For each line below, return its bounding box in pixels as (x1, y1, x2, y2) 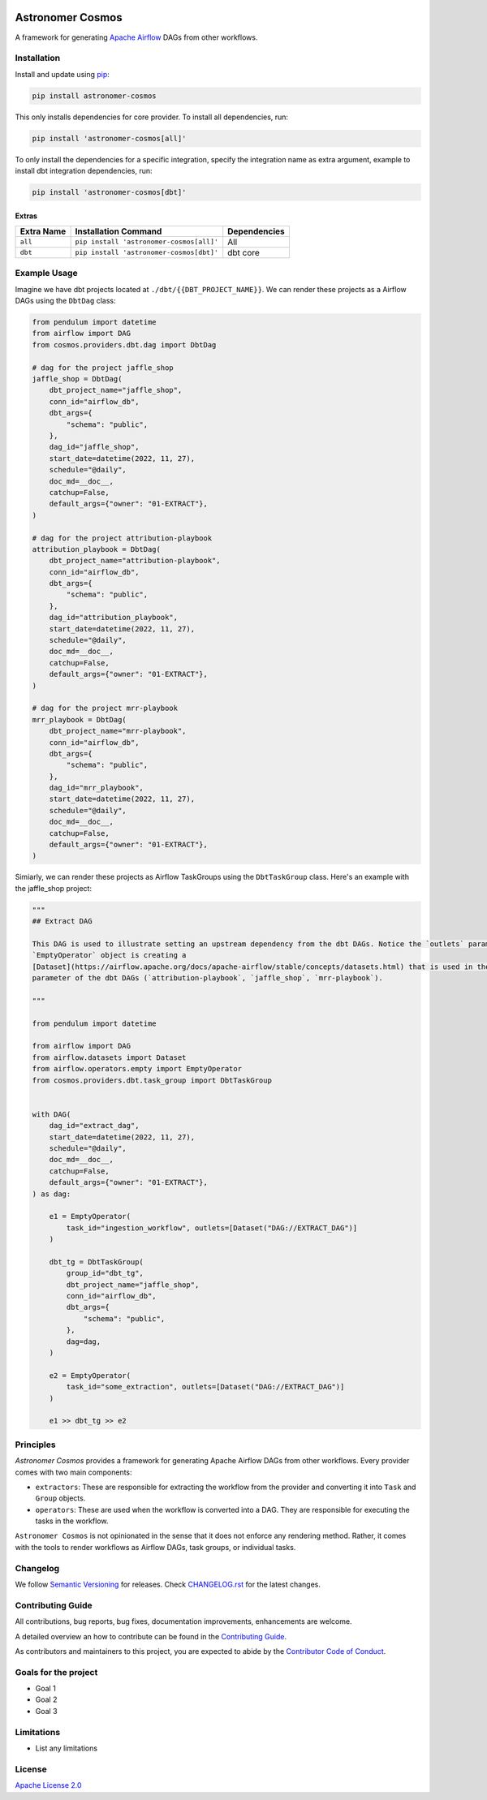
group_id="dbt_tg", (66, 1268, 144, 1278)
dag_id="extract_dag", (49, 1121, 140, 1130)
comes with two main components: (15, 1467, 133, 1477)
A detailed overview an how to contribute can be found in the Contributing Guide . (15, 1631, 287, 1641)
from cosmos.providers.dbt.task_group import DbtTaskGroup (32, 1075, 272, 1085)
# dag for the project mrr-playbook (32, 704, 179, 713)
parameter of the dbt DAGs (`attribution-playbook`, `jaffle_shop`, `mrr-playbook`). (32, 974, 383, 983)
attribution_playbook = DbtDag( (32, 545, 162, 553)
